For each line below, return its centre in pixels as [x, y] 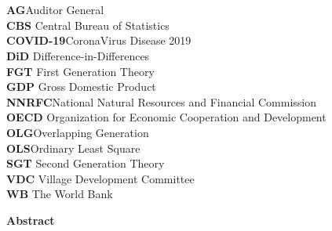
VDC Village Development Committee [100, 178]
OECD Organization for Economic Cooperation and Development [166, 117]
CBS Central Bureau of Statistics [88, 25]
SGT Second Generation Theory [86, 163]
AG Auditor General [55, 10]
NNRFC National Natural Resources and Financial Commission [161, 101]
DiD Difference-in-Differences [78, 55]
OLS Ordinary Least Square [73, 148]
